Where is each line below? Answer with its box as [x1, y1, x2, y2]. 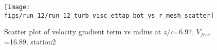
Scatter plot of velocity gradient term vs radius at [4, 26, 161, 37]
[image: [4, 4, 30, 11]
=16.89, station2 [4, 36, 56, 46]
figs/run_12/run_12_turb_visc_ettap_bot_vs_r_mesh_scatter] [4, 12, 214, 19]
